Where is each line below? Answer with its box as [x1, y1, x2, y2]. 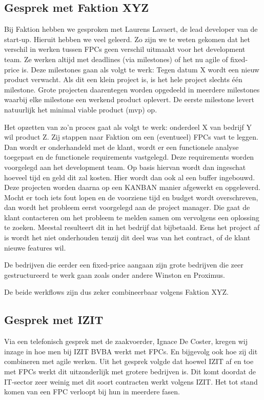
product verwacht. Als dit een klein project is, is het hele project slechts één [4, 74, 242, 85]
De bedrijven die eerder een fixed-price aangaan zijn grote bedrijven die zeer [4, 259, 243, 270]
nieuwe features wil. [4, 242, 66, 253]
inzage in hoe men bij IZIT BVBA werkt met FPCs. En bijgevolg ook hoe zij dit [4, 346, 258, 356]
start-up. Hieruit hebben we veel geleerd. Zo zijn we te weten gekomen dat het [4, 33, 251, 44]
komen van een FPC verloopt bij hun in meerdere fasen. [4, 386, 180, 397]
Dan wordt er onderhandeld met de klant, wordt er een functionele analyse [4, 141, 239, 152]
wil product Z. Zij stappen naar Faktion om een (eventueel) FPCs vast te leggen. [4, 131, 258, 142]
